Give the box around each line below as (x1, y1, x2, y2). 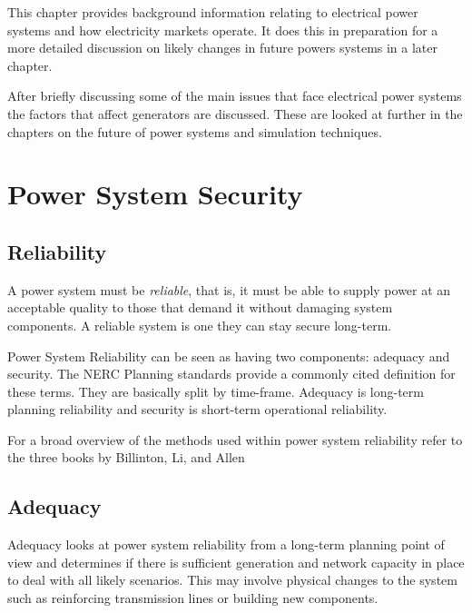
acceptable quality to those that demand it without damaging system (7, 298, 393, 317)
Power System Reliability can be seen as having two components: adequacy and (7, 346, 450, 365)
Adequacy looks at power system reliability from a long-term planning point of (7, 535, 445, 554)
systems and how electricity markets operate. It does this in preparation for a (7, 20, 438, 39)
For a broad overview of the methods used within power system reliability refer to (7, 430, 463, 449)
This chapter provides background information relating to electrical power (7, 3, 418, 21)
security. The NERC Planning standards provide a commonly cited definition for (7, 364, 456, 383)
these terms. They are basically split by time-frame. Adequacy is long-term (7, 381, 424, 400)
